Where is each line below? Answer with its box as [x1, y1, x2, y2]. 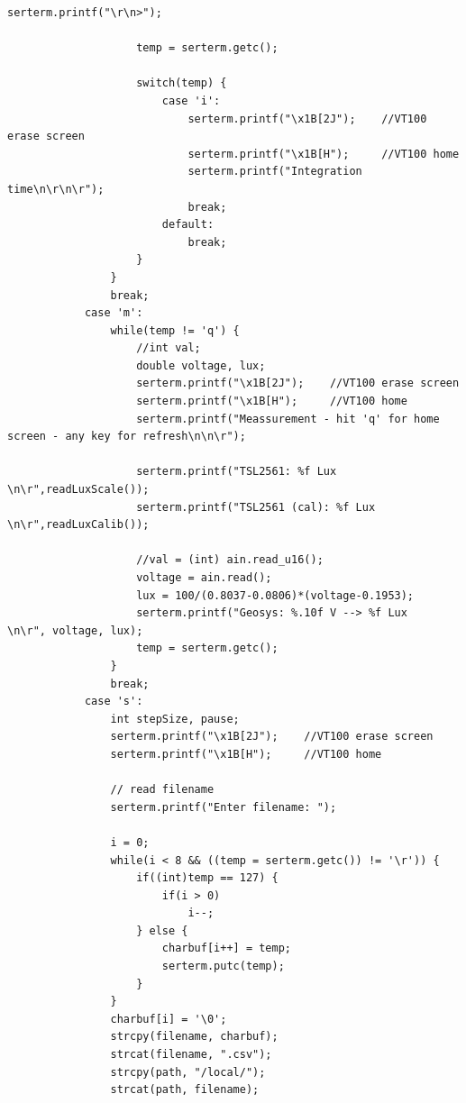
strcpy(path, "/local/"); [110, 1065, 266, 1079]
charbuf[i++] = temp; [161, 942, 291, 955]
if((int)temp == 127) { [136, 871, 279, 885]
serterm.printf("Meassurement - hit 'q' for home [136, 412, 440, 425]
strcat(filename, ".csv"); [110, 1048, 272, 1062]
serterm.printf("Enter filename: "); [110, 800, 337, 814]
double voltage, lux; [136, 359, 266, 372]
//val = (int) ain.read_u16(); [136, 553, 324, 567]
